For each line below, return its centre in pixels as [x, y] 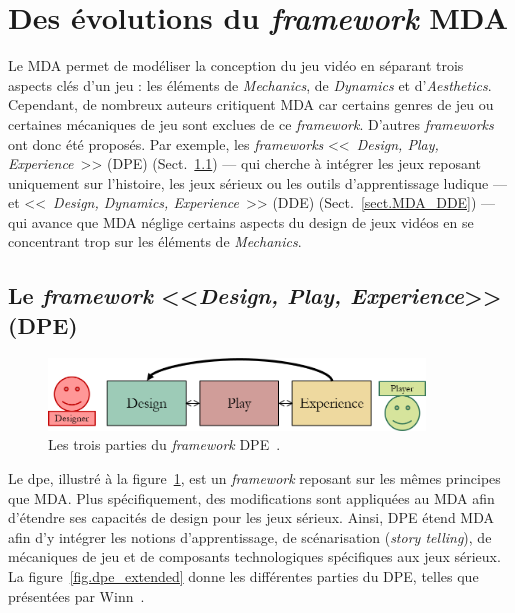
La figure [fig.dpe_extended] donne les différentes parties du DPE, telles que [243, 575]
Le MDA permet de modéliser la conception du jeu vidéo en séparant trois [236, 65]
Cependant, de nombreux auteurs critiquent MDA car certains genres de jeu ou [251, 104]
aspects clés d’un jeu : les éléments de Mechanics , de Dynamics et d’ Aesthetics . [250, 84]
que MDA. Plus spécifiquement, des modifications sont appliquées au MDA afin [251, 497]
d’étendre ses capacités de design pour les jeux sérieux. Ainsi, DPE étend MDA [251, 517]
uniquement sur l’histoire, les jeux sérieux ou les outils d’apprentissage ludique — [257, 182]
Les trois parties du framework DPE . [164, 444]
